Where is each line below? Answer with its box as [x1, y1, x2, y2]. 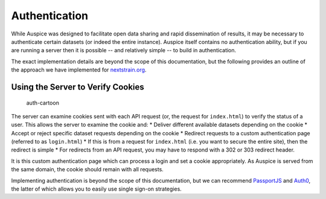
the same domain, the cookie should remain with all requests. [11, 166, 164, 173]
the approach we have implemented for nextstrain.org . [11, 66, 147, 73]
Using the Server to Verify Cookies [11, 82, 144, 92]
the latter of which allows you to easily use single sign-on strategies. [11, 185, 182, 192]
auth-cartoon [26, 99, 60, 106]
